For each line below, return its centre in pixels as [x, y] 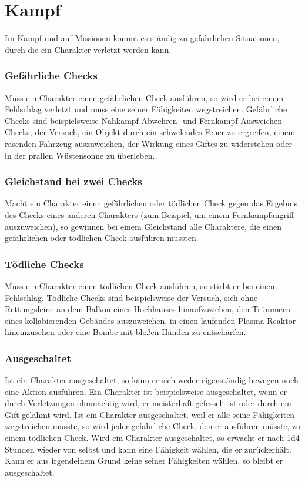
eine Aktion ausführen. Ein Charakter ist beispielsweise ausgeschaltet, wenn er [146, 391]
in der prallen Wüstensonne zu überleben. [80, 155]
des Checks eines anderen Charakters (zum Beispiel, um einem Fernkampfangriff [150, 214]
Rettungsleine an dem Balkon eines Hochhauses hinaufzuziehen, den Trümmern [148, 309]
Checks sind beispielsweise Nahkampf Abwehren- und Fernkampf [121, 120]
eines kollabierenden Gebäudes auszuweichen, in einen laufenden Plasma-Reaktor [150, 320]
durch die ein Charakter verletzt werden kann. [88, 49]
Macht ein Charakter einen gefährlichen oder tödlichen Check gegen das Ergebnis [151, 203]
